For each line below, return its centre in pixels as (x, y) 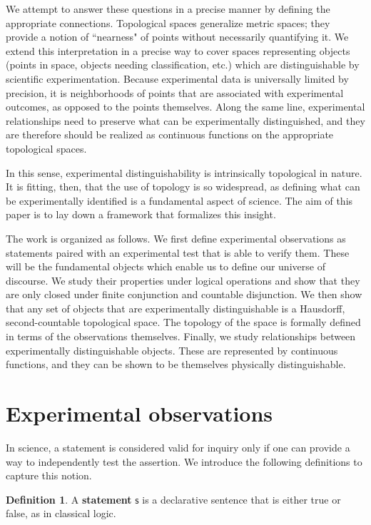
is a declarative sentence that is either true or (242, 499)
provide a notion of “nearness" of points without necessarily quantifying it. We (177, 37)
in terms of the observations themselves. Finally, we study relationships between (181, 336)
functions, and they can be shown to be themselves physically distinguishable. (176, 364)
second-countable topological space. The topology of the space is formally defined (183, 322)
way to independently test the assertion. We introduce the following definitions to (184, 461)
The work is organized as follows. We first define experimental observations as (176, 238)
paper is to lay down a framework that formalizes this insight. (141, 214)
